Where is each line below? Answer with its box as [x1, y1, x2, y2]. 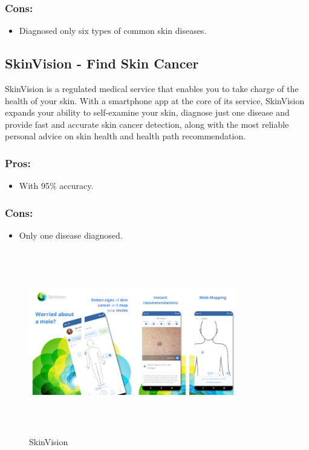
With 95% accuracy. [19, 179, 94, 192]
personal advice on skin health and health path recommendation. [5, 130, 246, 142]
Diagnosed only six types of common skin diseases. [19, 24, 207, 37]
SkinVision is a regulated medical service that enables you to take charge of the [5, 82, 299, 95]
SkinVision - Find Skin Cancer [5, 54, 199, 73]
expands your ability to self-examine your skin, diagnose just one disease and [5, 106, 290, 119]
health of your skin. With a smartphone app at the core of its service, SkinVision [5, 94, 305, 107]
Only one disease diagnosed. [19, 229, 123, 242]
